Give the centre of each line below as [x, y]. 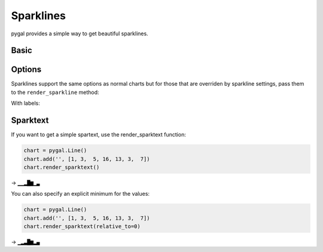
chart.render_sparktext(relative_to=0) [82, 227]
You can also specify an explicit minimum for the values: [80, 194]
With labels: [25, 103]
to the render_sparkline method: [55, 92]
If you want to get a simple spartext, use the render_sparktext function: [99, 135]
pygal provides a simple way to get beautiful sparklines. [80, 34]
